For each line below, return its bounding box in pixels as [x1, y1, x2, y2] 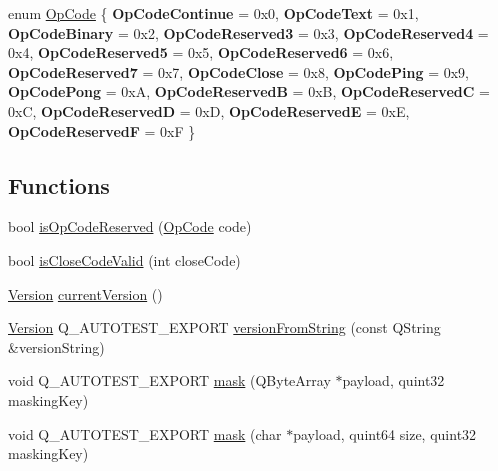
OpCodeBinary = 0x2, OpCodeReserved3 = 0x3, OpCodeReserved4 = [8, 22, 489, 43]
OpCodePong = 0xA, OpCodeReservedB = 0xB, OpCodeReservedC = [8, 81, 490, 102]
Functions [8, 169, 110, 200]
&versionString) [8, 336, 105, 357]
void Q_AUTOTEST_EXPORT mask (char [8, 423, 282, 444]
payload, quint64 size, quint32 [293, 423, 477, 444]
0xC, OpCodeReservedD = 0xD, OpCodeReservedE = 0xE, [8, 100, 410, 121]
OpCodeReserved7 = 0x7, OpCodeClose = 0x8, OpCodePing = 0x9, [8, 61, 469, 82]
